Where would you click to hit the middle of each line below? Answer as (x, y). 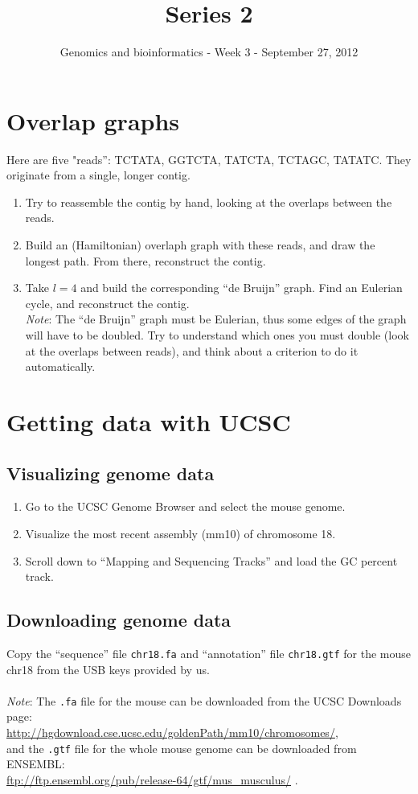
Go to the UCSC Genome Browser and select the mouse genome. (185, 506)
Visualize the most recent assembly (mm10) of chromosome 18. (180, 533)
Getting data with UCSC (149, 421)
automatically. (60, 366)
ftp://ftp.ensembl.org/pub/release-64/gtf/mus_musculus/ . (152, 779)
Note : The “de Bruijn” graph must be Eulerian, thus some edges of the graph (216, 319)
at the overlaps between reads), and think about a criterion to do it (192, 350)
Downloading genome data (119, 620)
